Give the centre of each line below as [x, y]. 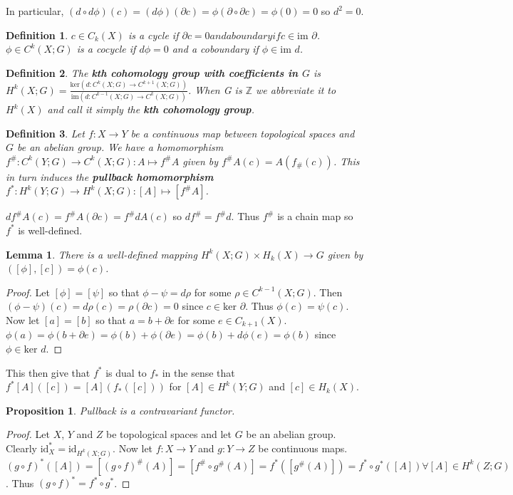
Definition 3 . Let [45, 133]
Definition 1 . [37, 35]
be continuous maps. [303, 448]
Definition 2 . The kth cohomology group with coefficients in [152, 72]
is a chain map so [315, 216]
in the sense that [198, 372]
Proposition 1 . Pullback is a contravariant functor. [120, 410]
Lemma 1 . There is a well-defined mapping [102, 254]
